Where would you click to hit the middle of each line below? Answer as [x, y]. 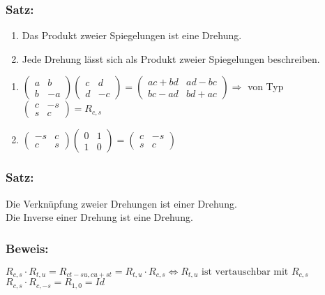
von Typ [266, 86]
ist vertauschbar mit [245, 272]
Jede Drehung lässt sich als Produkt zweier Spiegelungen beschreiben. [171, 58]
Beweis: [27, 248]
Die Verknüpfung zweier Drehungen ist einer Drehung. [121, 203]
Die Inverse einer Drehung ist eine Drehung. [99, 217]
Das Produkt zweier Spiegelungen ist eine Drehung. [132, 35]
